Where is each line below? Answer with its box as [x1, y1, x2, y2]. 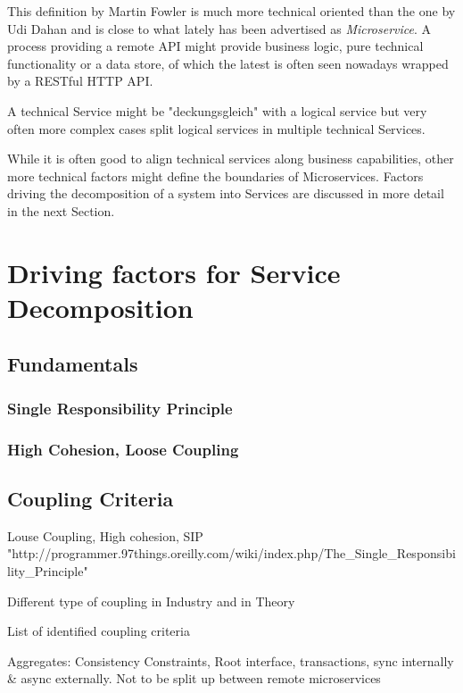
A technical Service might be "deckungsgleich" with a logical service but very [7, 101, 427, 120]
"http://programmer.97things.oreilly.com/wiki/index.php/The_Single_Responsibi [7, 544, 456, 563]
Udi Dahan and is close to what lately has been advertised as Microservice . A [7, 19, 432, 38]
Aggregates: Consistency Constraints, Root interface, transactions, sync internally [7, 651, 454, 670]
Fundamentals [7, 350, 138, 378]
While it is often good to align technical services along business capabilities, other [7, 149, 454, 168]
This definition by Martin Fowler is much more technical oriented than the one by [7, 2, 456, 20]
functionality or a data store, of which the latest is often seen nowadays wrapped [7, 54, 449, 72]
